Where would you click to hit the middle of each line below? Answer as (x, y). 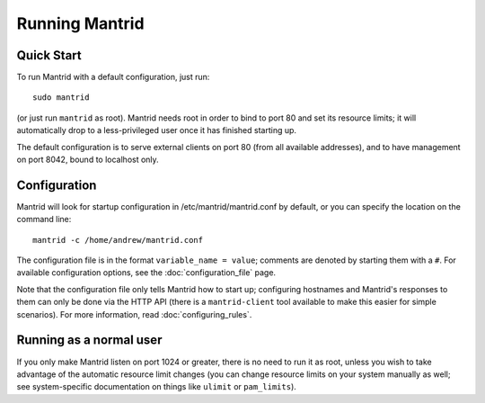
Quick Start (49, 55)
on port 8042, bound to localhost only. (88, 160)
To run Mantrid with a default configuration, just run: (113, 77)
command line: (44, 219)
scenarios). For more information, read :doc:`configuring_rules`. (134, 314)
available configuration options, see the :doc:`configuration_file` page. (146, 273)
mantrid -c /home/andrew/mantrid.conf (118, 240)
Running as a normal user (89, 340)
